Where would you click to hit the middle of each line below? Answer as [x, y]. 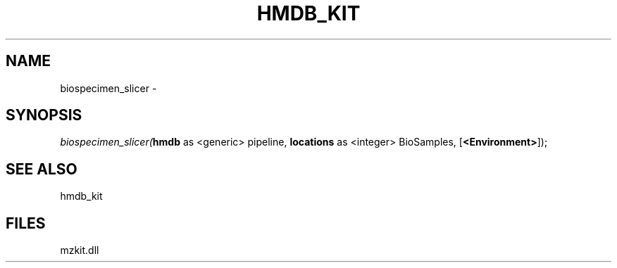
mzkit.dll [80, 250]
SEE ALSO [42, 169]
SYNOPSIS [44, 115]
